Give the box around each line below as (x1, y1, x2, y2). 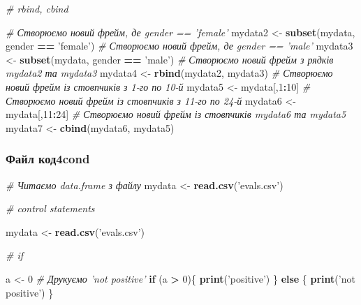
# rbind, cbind (6, 1, 68, 15)
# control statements (6, 201, 95, 216)
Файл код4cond (6, 150, 90, 168)
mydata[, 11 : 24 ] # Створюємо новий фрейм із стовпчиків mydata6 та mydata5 (6, 107, 346, 121)
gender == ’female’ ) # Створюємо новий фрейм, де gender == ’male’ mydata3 (6, 38, 353, 53)
